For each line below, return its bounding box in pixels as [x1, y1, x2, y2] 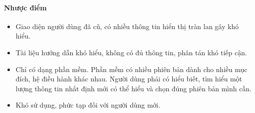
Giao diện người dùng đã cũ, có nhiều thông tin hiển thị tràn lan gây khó [15, 21, 239, 31]
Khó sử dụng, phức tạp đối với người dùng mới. [15, 100, 160, 110]
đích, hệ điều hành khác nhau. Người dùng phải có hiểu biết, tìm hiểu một [15, 74, 242, 84]
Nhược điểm [4, 2, 47, 12]
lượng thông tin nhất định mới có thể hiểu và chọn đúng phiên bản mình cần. [15, 83, 252, 93]
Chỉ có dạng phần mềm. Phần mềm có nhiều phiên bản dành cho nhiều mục [15, 64, 248, 74]
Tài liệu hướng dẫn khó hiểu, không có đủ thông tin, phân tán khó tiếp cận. [15, 47, 247, 57]
